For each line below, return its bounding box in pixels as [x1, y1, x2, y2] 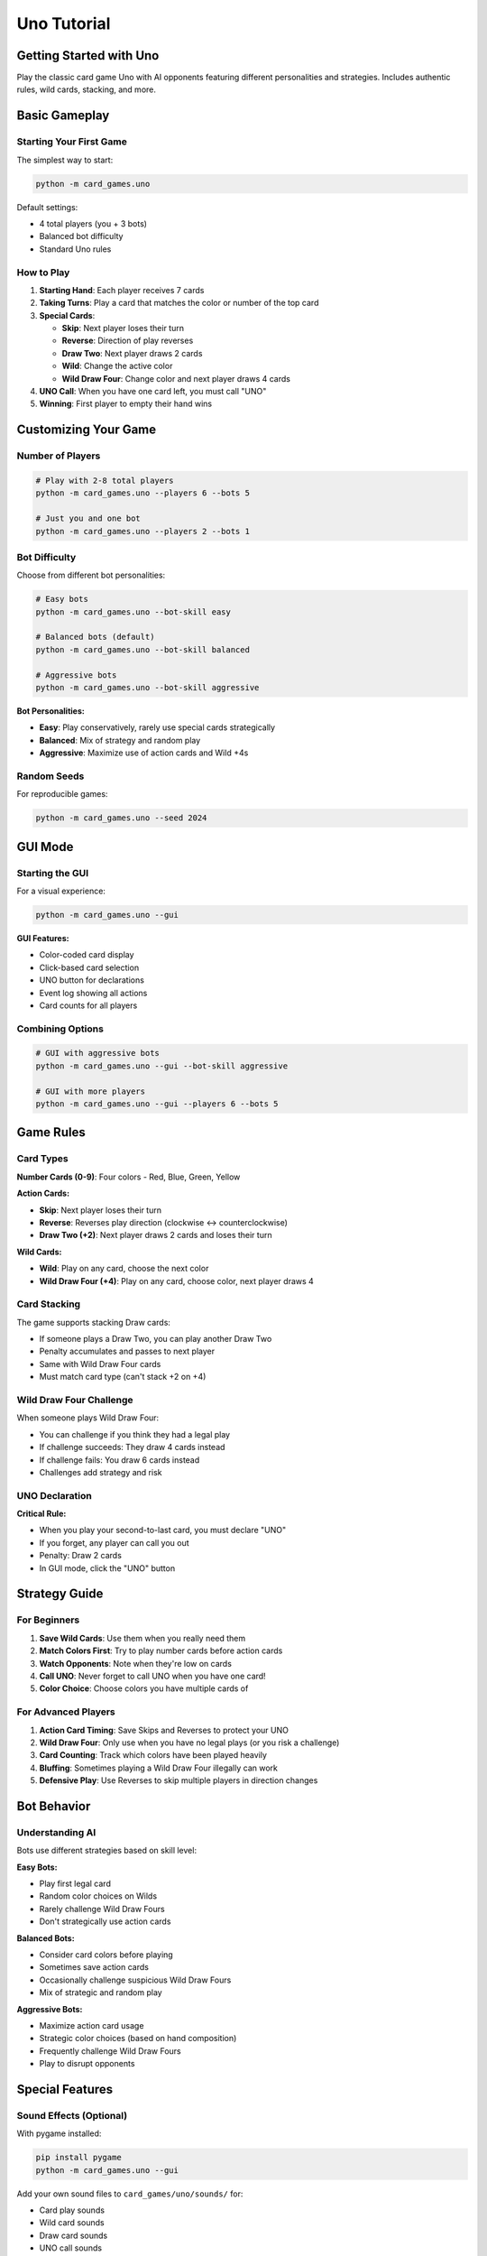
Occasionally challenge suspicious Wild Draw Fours [39, 1974, 232, 1985]
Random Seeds [16, 770, 85, 782]
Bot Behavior [16, 1798, 91, 1814]
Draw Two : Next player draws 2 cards [61, 347, 203, 358]
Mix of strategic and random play [39, 1987, 162, 1998]
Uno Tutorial [16, 14, 111, 33]
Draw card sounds [39, 2230, 108, 2241]
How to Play [16, 266, 70, 279]
